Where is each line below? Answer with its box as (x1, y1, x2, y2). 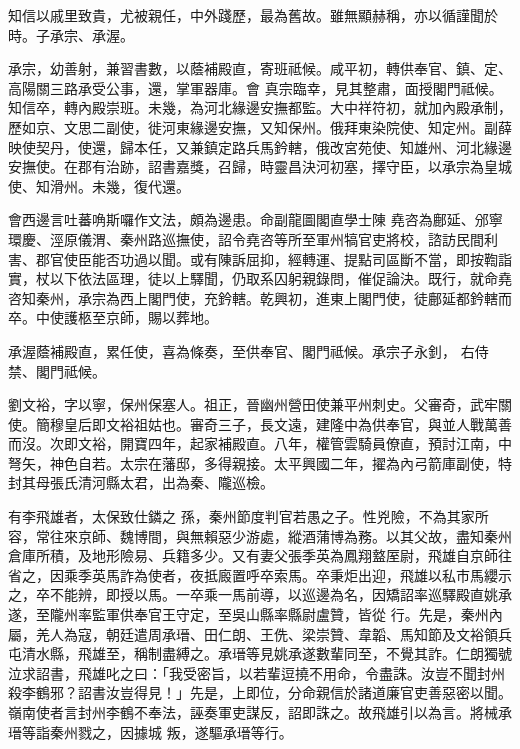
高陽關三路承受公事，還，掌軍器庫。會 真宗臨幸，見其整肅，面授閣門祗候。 (8, 77, 503, 98)
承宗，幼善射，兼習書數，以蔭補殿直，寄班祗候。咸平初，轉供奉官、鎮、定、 (8, 58, 512, 79)
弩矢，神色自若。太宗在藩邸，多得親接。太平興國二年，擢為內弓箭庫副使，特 (8, 452, 512, 473)
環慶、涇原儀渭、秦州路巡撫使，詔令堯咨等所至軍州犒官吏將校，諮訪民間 (8, 228, 484, 249)
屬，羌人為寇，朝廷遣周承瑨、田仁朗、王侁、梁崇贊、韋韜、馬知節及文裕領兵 (8, 623, 512, 644)
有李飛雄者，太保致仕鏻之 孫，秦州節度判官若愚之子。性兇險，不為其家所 (8, 506, 489, 527)
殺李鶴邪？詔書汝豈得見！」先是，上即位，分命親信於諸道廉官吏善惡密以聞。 (8, 682, 512, 703)
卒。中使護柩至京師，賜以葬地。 (8, 307, 218, 328)
